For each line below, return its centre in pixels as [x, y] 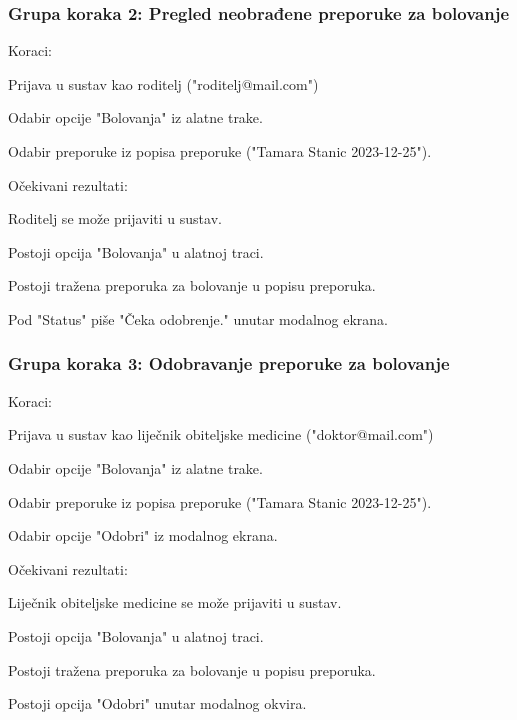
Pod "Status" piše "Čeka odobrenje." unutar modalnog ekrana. [198, 318]
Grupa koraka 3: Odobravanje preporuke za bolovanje [229, 363]
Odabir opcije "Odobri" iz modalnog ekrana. [143, 535]
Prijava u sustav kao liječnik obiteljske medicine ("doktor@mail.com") [221, 434]
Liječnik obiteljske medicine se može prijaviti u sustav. [175, 602]
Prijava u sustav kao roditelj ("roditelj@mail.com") [163, 83]
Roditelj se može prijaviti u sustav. [115, 218]
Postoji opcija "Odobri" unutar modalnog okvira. [157, 703]
